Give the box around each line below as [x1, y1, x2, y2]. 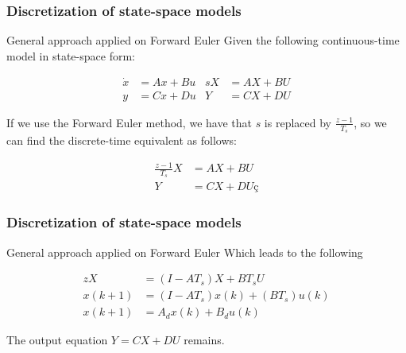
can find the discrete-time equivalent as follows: [6, 131, 237, 148]
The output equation [6, 332, 108, 348]
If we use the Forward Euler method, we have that [6, 114, 252, 130]
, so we [354, 114, 387, 130]
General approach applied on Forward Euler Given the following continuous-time [6, 32, 400, 48]
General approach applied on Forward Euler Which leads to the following [6, 243, 363, 260]
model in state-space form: [6, 47, 135, 64]
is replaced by [264, 114, 331, 130]
